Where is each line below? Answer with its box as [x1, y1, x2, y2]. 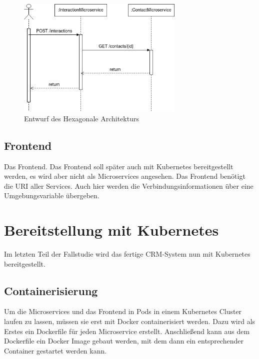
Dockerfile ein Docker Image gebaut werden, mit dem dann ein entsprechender [4, 336, 243, 346]
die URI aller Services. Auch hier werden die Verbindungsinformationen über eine [4, 180, 253, 191]
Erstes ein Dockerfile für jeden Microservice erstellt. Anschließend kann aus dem [4, 326, 250, 336]
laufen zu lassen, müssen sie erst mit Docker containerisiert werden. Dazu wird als [4, 316, 255, 327]
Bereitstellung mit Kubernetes [4, 220, 219, 240]
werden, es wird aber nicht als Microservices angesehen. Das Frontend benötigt [4, 171, 245, 181]
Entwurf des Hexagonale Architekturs [24, 113, 139, 123]
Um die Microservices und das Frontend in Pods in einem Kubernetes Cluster [4, 306, 242, 317]
